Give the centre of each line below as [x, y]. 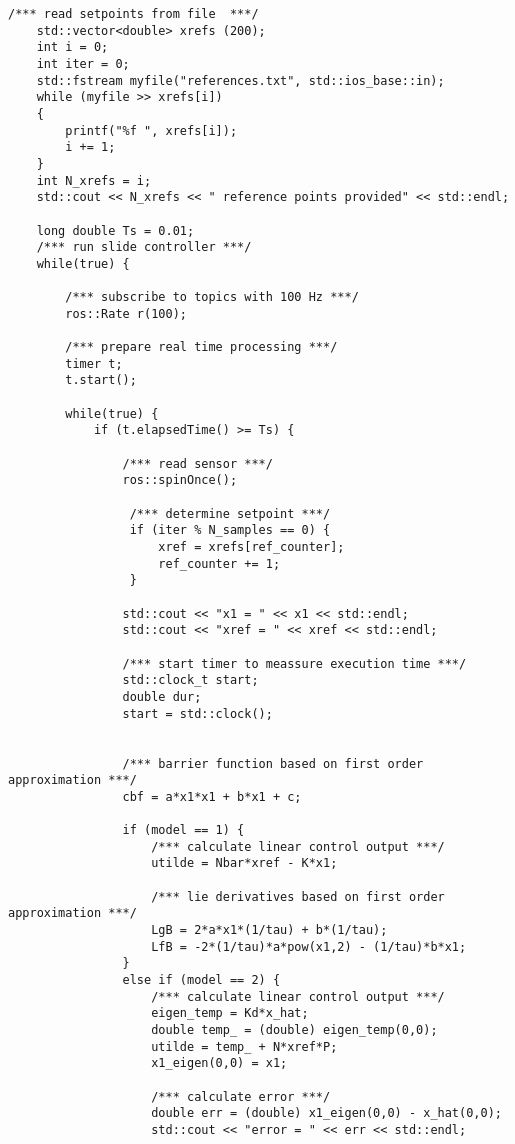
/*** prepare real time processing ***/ [201, 347]
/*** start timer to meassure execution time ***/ [294, 663]
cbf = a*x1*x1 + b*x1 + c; [212, 796]
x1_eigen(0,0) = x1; [219, 1063]
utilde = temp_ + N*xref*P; [244, 1046]
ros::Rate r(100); [126, 313]
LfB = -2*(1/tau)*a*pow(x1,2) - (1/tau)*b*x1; [309, 946]
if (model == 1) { [183, 830]
